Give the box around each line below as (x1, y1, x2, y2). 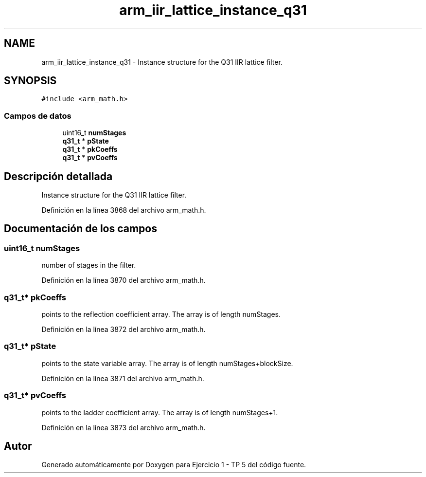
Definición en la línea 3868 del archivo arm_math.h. (41, 206, 206, 215)
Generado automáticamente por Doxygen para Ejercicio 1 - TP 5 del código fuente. (41, 460, 306, 469)
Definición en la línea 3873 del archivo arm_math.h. (41, 423, 206, 432)
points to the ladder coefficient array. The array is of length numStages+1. (41, 408, 278, 417)
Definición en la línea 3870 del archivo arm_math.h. (41, 276, 206, 285)
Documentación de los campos (4, 222, 157, 235)
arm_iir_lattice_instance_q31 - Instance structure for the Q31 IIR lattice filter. (41, 57, 283, 66)
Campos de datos (4, 110, 71, 121)
